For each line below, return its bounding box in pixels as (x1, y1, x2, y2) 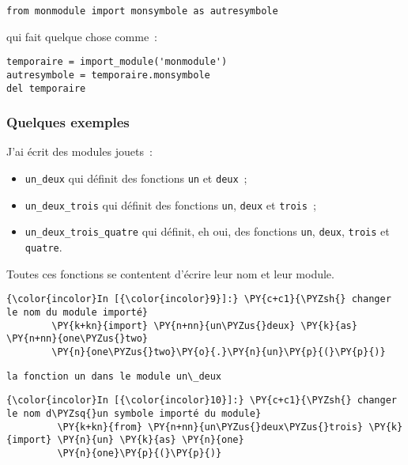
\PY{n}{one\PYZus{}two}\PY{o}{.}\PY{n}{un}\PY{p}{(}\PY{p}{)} (51, 346, 386, 357)
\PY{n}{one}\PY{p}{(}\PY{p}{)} (57, 447, 222, 459)
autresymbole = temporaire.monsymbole (6, 69, 210, 81)
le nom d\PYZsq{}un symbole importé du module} (6, 407, 262, 419)
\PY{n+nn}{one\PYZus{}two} (6, 333, 148, 345)
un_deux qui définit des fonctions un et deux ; (25, 170, 247, 187)
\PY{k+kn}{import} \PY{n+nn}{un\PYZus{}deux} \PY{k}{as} (51, 319, 357, 331)
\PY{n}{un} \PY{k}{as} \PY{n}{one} (57, 434, 244, 446)
